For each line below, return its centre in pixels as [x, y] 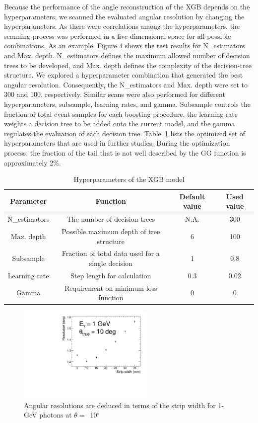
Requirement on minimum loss [111, 288]
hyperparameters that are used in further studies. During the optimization [117, 143]
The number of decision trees [111, 219]
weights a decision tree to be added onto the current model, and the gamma [120, 124]
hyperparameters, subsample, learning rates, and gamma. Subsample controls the [127, 104]
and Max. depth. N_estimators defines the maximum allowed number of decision [127, 55]
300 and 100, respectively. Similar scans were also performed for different [115, 94]
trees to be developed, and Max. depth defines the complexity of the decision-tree [128, 65]
